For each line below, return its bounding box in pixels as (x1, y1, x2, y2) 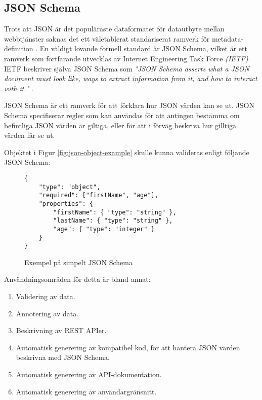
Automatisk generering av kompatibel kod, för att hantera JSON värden (16, 342, 240, 352)
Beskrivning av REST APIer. (16, 325, 107, 336)
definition (4, 43, 33, 54)
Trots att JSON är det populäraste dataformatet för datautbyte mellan (4, 23, 225, 34)
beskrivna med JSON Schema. (16, 352, 110, 362)
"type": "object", (38, 183, 101, 191)
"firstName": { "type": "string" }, (53, 208, 177, 216)
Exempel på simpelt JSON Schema (24, 257, 133, 267)
